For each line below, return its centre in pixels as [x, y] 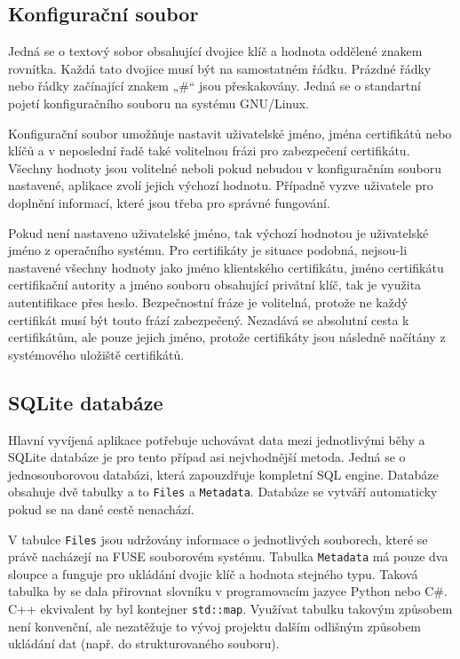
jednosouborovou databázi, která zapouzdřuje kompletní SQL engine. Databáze [223, 474]
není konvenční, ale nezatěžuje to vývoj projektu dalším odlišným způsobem [215, 626]
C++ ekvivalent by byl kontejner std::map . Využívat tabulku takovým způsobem [230, 609]
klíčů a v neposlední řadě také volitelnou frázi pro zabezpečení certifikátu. [209, 151]
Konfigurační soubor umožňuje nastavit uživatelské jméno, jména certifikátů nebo [230, 133]
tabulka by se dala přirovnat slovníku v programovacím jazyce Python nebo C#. [228, 591]
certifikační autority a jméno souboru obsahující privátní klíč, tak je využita [215, 285]
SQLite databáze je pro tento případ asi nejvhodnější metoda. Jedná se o [207, 457]
